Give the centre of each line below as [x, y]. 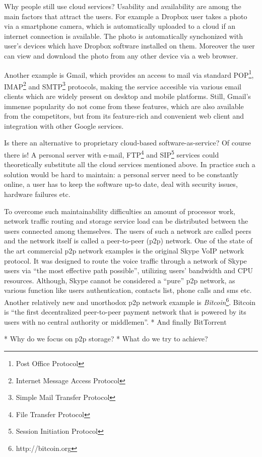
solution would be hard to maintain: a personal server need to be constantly [121, 174]
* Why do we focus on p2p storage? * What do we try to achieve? [106, 339]
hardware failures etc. [37, 194]
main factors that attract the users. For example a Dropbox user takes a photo [126, 16]
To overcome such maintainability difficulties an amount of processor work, [120, 211]
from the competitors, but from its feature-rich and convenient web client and [124, 116]
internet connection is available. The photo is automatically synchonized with [123, 36]
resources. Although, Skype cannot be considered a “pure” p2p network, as [120, 280]
